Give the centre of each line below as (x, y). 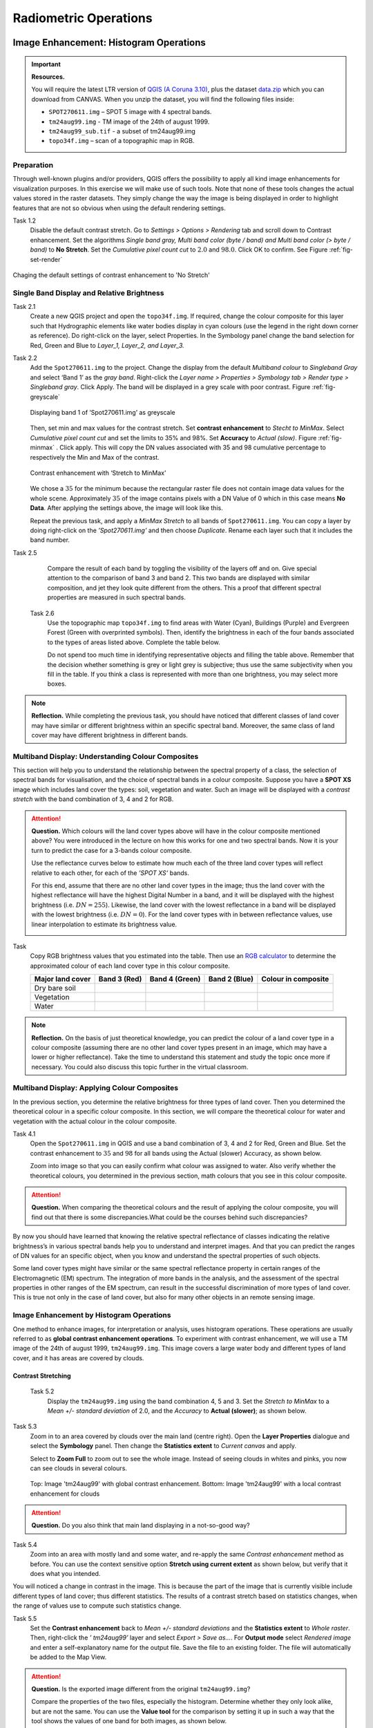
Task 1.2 (25, 220)
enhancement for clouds (65, 1494)
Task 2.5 (25, 552)
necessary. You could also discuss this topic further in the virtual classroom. (140, 1067)
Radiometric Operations (83, 18)
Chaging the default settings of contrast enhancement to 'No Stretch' (111, 275)
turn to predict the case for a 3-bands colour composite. (112, 850)
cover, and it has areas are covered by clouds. (78, 1358)
